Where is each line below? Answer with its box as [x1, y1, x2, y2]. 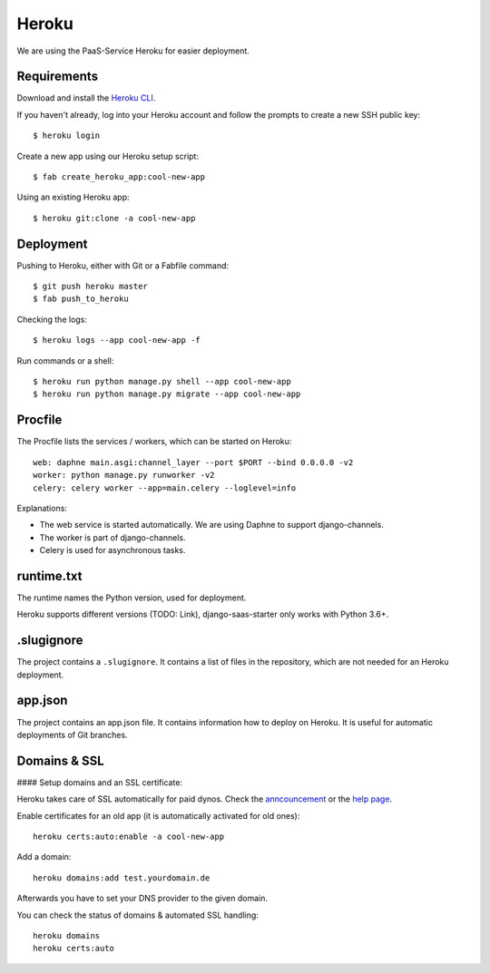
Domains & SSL [16, 753, 104, 768]
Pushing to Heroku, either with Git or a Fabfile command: [16, 259, 230, 271]
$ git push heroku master [33, 281, 149, 292]
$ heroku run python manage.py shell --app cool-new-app [33, 376, 292, 387]
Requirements [16, 69, 99, 84]
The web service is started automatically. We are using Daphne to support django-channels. [39, 520, 385, 530]
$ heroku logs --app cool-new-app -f [33, 336, 201, 345]
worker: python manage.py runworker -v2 [33, 470, 215, 481]
